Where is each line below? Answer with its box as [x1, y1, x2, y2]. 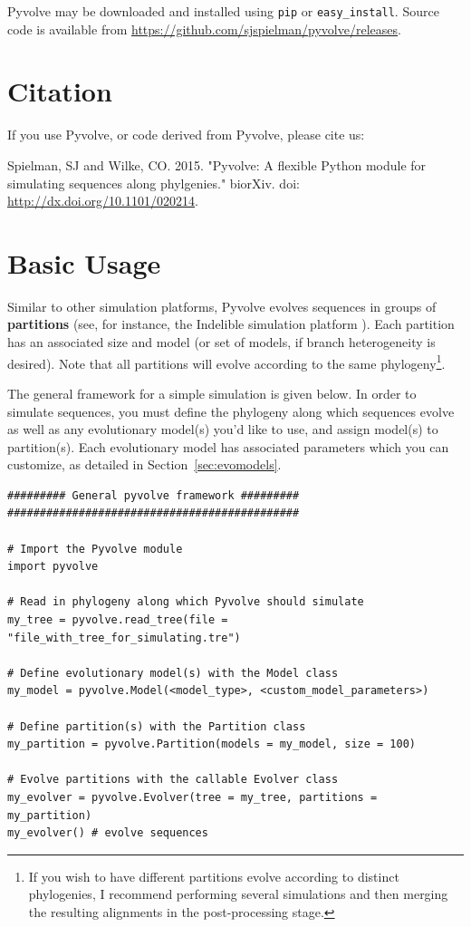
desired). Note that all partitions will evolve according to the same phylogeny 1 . [7, 351, 446, 372]
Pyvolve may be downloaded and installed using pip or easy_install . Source [7, 2, 439, 20]
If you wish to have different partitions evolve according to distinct [28, 866, 399, 885]
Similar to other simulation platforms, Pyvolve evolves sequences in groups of [7, 296, 437, 315]
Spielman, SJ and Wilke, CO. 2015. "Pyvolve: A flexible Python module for [7, 155, 427, 174]
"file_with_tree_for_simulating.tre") [7, 631, 241, 644]
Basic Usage [7, 244, 161, 281]
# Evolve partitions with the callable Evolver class [7, 773, 339, 787]
